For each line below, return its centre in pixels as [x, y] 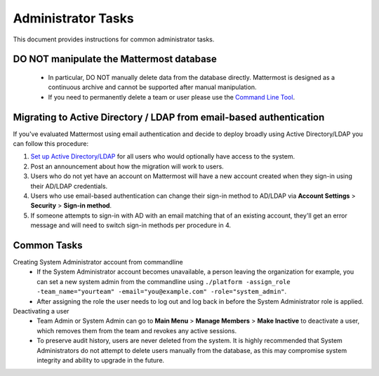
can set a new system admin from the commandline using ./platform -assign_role [164, 281]
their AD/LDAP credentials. [69, 186]
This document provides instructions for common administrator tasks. [114, 39]
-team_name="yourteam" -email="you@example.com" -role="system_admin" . [162, 292]
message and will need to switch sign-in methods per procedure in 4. [131, 225]
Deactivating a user [41, 311]
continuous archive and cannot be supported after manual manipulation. [152, 87]
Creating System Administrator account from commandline [98, 262]
